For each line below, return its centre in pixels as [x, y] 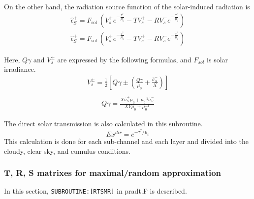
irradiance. [20, 69]
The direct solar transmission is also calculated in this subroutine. [103, 124]
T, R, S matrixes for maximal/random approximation [113, 173]
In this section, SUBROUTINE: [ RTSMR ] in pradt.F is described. [95, 191]
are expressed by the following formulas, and [124, 59]
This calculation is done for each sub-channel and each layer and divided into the [126, 141]
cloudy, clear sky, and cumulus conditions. [67, 151]
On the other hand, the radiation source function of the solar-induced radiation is [127, 6]
